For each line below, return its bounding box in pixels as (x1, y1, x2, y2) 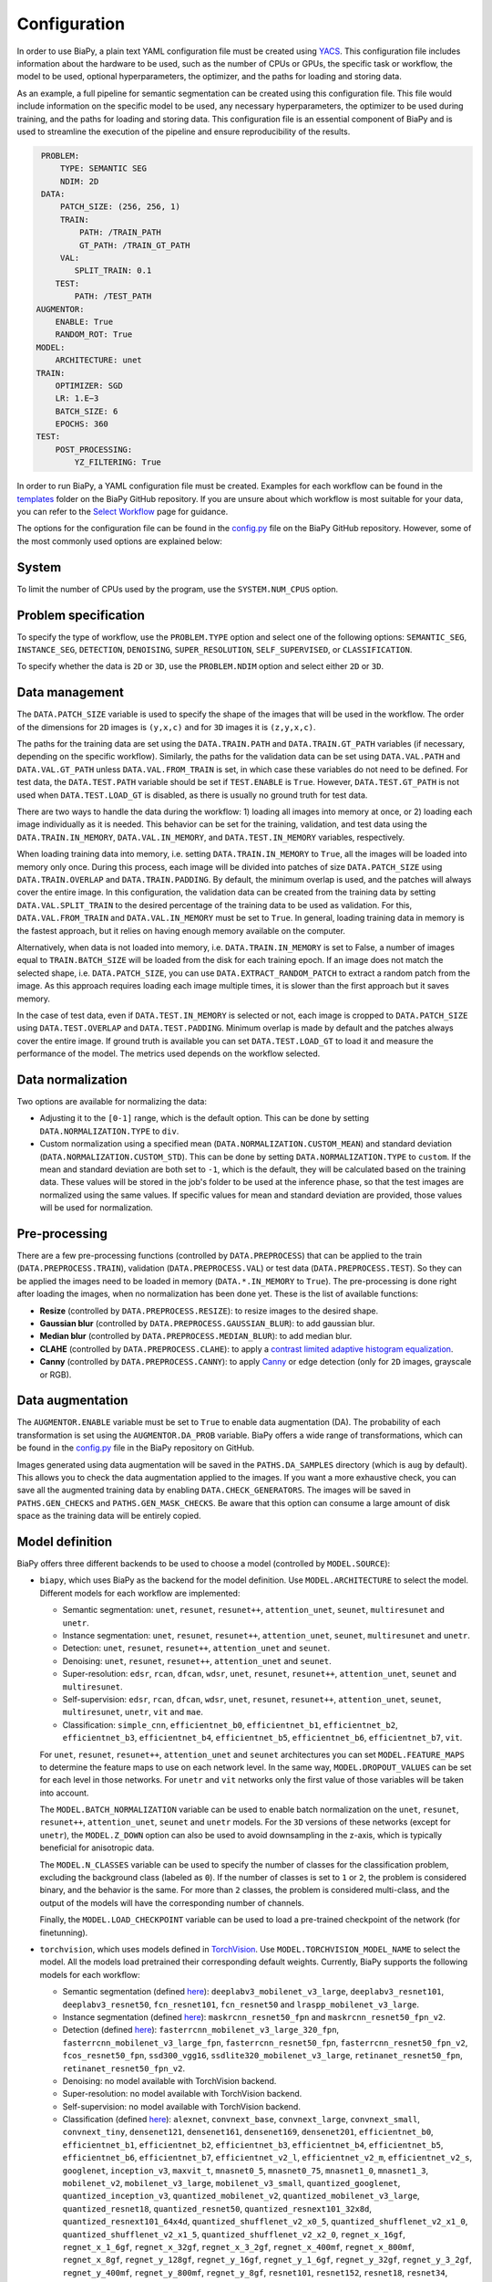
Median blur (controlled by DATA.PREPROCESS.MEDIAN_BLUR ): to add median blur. (39, 1331, 353, 1342)
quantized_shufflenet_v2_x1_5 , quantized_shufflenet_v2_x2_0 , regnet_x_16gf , (62, 2228, 405, 2240)
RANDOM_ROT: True (55, 330, 133, 340)
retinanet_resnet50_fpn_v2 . (62, 2063, 186, 2074)
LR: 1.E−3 (55, 393, 99, 403)
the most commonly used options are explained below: (16, 535, 223, 547)
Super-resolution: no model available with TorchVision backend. (62, 2088, 302, 2099)
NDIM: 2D (59, 176, 99, 186)
